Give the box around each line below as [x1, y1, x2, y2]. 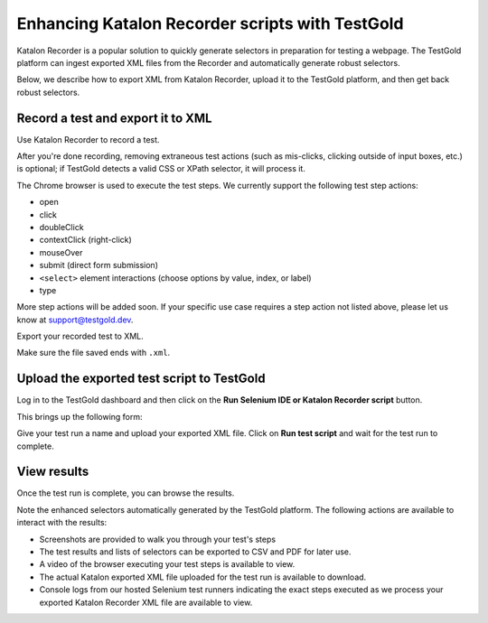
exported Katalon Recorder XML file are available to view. [39, 597, 253, 608]
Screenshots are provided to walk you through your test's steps [39, 534, 276, 544]
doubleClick [39, 221, 85, 232]
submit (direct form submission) [39, 260, 158, 271]
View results [16, 464, 89, 479]
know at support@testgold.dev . [16, 314, 134, 325]
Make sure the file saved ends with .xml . [16, 348, 171, 358]
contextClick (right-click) [39, 235, 133, 246]
